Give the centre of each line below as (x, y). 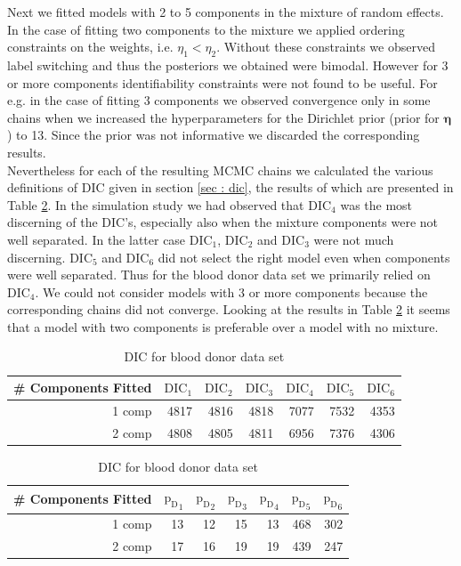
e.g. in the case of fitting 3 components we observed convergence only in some (219, 100)
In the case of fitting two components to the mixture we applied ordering (206, 29)
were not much (354, 239)
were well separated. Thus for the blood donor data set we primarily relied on (219, 275)
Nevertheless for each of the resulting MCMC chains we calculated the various (220, 170)
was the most (376, 204)
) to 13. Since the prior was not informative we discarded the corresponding (214, 135)
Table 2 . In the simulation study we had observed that (156, 204)
